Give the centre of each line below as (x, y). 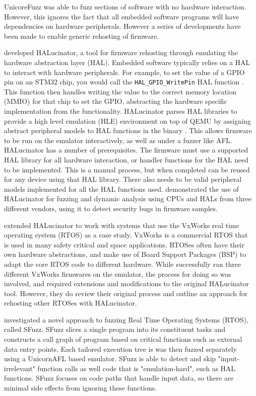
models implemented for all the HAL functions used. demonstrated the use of (122, 189)
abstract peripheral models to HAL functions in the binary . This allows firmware (128, 130)
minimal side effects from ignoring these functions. (80, 388)
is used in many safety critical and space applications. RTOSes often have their (124, 244)
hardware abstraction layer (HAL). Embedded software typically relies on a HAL (127, 62)
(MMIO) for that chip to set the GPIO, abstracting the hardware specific (116, 101)
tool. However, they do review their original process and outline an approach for (126, 293)
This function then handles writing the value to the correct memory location (120, 91)
